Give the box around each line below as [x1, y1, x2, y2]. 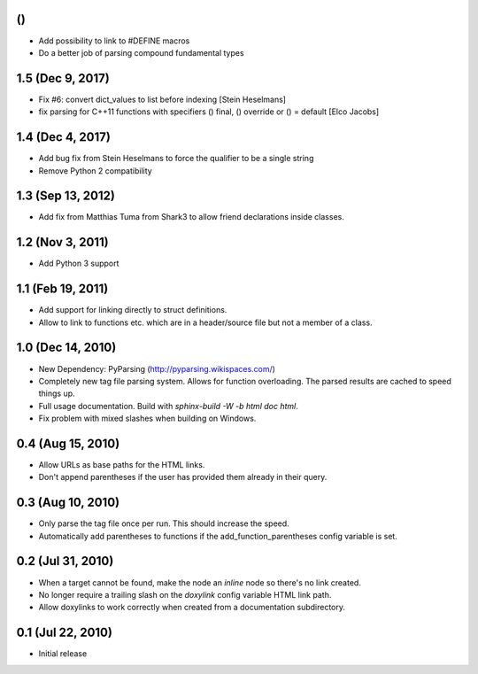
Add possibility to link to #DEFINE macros [38, 35, 190, 46]
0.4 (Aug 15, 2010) [16, 436, 120, 451]
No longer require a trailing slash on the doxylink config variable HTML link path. [38, 589, 332, 600]
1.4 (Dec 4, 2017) [16, 129, 111, 145]
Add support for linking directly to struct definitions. [38, 305, 227, 315]
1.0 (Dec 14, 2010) [16, 340, 117, 355]
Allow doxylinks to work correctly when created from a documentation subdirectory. [38, 602, 345, 613]
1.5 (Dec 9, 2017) [16, 71, 110, 86]
